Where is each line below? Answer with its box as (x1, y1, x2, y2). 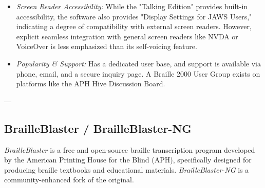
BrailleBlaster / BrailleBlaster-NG (4, 120, 192, 136)
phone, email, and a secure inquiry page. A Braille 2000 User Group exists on (16, 68, 260, 79)
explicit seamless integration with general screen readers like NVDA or (16, 31, 238, 41)
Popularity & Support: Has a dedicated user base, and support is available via (16, 58, 261, 68)
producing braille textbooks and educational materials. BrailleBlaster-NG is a (4, 164, 249, 175)
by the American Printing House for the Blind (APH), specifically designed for (4, 154, 252, 165)
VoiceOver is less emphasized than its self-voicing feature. (16, 41, 197, 52)
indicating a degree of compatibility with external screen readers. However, (16, 21, 252, 32)
